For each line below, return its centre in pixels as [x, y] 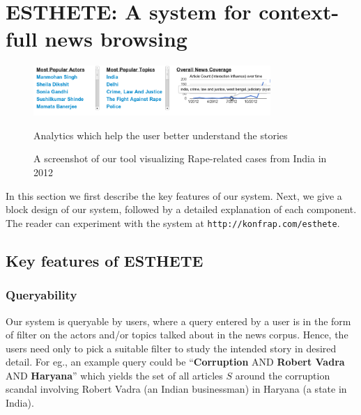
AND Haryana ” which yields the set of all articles [114, 375]
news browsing [116, 39]
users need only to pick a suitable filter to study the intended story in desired [171, 348]
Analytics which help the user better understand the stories [161, 135]
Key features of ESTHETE [105, 260]
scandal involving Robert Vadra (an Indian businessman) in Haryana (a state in [176, 389]
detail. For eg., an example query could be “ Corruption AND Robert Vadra [175, 362]
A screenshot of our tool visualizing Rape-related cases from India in [180, 158]
